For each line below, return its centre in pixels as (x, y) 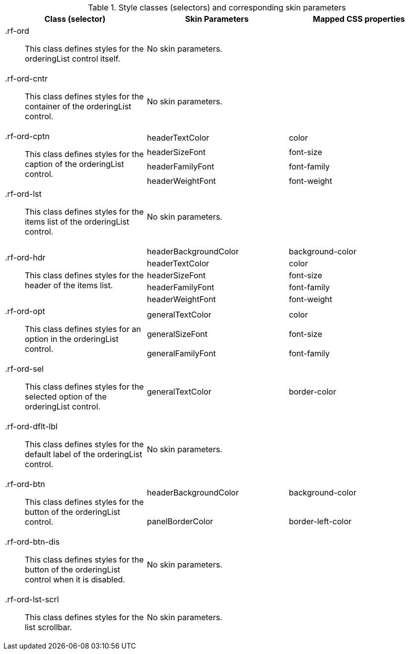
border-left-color (320, 521)
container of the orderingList (78, 106)
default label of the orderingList (84, 454)
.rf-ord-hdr (25, 257)
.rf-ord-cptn (27, 136)
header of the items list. (69, 285)
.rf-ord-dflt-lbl (31, 426)
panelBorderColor (180, 521)
